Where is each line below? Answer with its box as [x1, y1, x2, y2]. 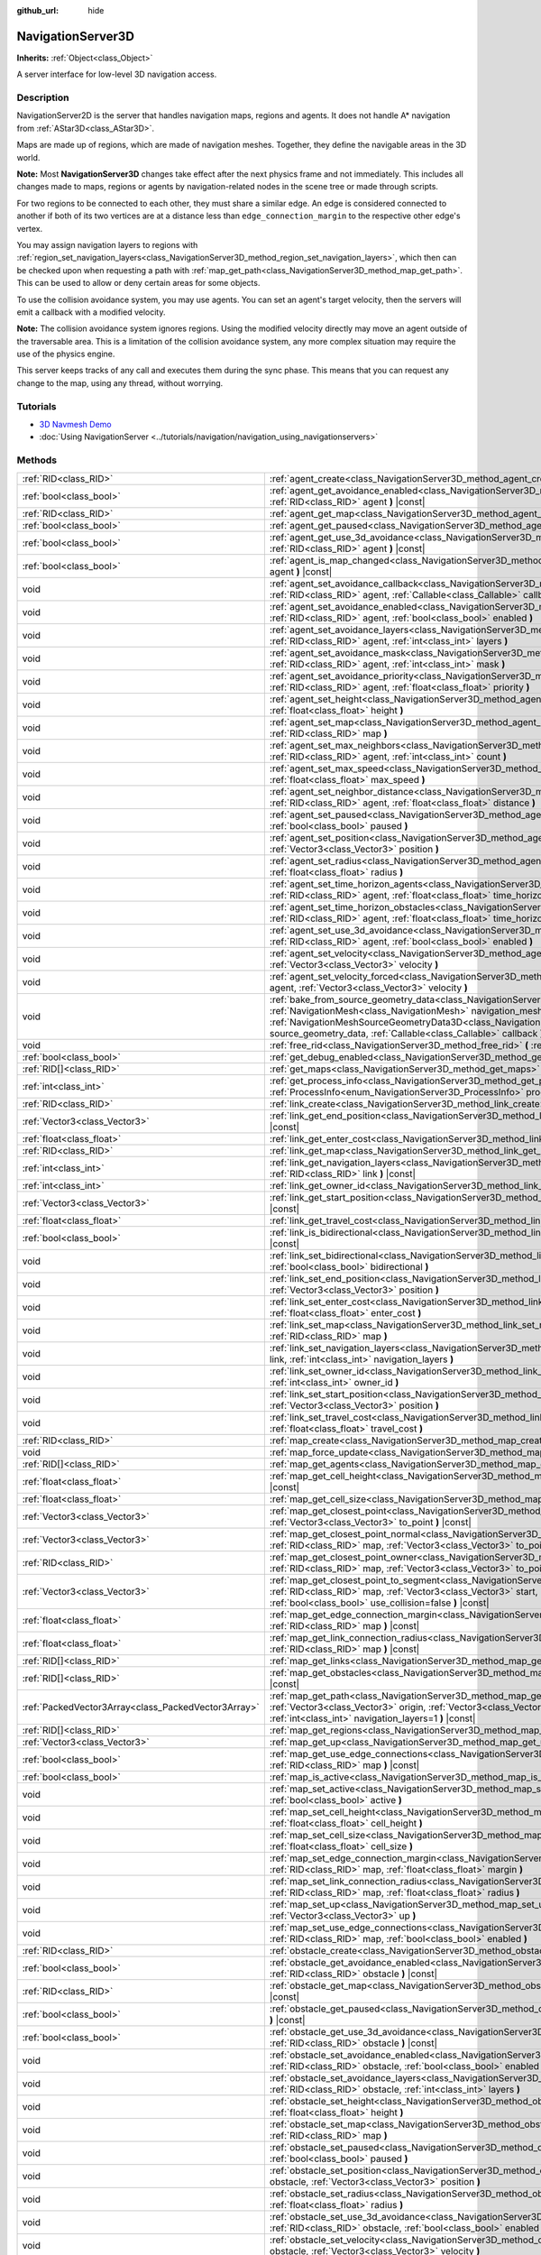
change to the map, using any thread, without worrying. [16, 377, 224, 388]
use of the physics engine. [16, 348, 115, 360]
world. [16, 152, 41, 162]
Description [16, 91, 69, 104]
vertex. [16, 223, 43, 234]
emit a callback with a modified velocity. [16, 307, 166, 318]
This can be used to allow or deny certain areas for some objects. [16, 278, 261, 289]
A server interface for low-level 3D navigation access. [16, 69, 217, 80]
